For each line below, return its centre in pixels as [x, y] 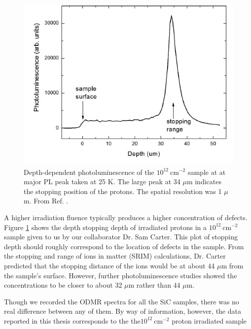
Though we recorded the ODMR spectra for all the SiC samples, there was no [122, 301]
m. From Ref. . [46, 201]
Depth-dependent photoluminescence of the [89, 172]
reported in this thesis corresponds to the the [72, 320]
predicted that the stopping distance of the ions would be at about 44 [109, 265]
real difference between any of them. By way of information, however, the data [123, 311]
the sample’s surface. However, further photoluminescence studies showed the [121, 275]
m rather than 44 [154, 285]
